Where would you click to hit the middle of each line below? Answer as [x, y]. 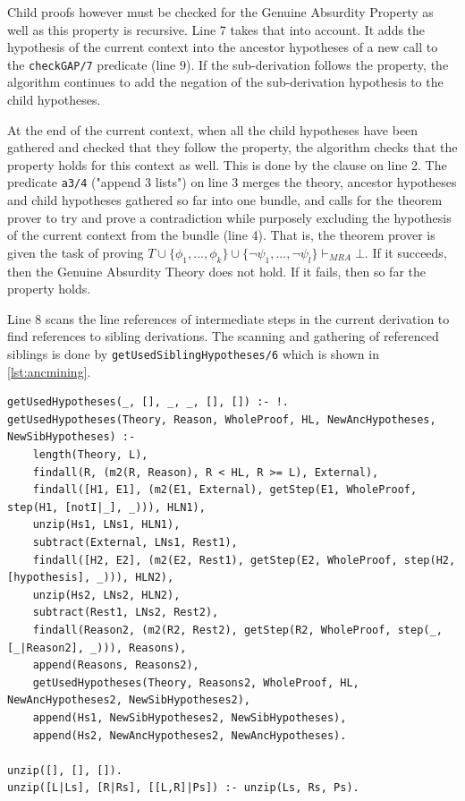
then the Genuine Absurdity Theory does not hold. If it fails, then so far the [217, 271]
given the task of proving [76, 252]
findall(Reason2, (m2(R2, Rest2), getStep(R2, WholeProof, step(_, [237, 630]
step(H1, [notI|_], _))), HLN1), [106, 507]
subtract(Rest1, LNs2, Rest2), [126, 613]
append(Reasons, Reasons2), [116, 665]
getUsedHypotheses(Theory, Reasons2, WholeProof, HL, [196, 682]
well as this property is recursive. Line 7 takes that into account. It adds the [216, 29]
